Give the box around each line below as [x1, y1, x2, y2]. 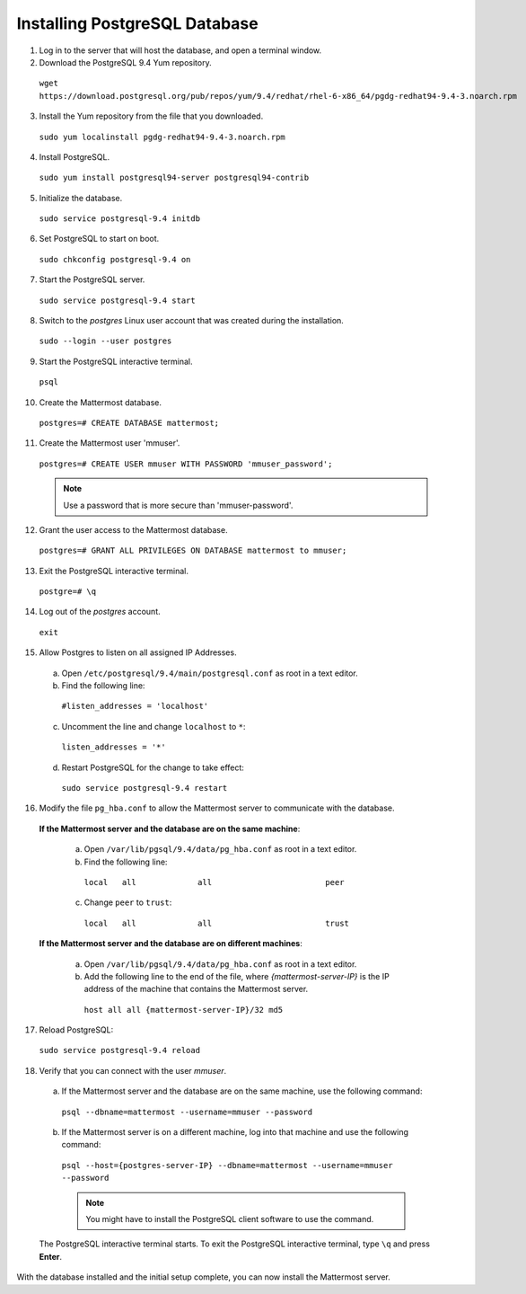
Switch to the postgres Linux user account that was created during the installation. [39, 315, 345, 326]
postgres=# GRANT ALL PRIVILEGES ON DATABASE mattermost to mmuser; [39, 545, 347, 556]
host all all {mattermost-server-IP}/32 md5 [83, 1005, 284, 1015]
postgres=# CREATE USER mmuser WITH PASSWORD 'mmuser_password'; [39, 458, 333, 469]
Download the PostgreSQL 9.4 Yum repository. [39, 57, 212, 67]
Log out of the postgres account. [39, 607, 161, 617]
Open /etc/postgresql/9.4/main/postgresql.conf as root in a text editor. [61, 668, 358, 678]
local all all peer [83, 877, 345, 887]
